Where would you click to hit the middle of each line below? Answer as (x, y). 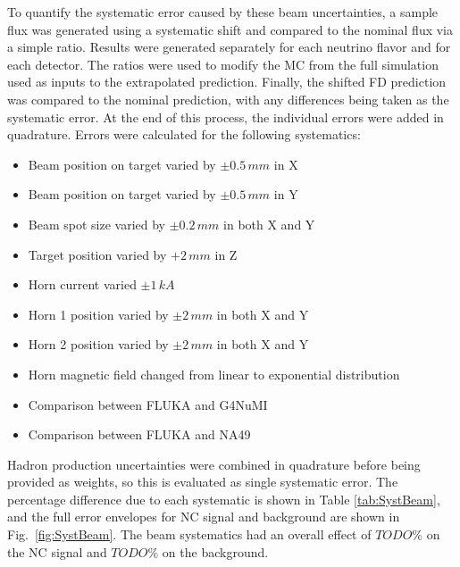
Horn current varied (82, 284)
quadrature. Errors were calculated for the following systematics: (184, 134)
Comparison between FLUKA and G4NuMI (148, 404)
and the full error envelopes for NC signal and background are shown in (204, 517)
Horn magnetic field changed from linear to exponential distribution (214, 374)
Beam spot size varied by (96, 224)
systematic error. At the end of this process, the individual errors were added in (226, 117)
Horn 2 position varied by (98, 344)
